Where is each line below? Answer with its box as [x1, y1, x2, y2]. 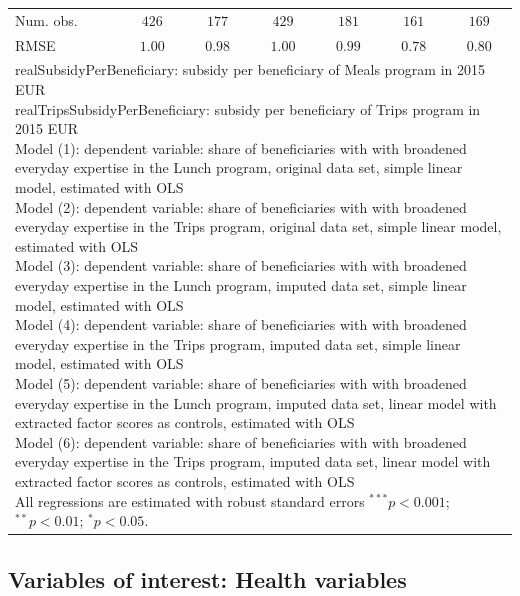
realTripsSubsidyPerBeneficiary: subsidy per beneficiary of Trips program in [15, 98, 481, 119]
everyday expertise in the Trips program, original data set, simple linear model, [15, 216, 502, 237]
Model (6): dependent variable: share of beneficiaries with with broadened [15, 431, 467, 452]
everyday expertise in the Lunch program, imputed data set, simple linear [15, 274, 467, 295]
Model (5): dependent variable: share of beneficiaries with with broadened [15, 372, 467, 393]
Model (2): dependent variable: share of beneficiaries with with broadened [15, 196, 467, 217]
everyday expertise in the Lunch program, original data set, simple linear [15, 157, 463, 178]
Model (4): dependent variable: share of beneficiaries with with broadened [15, 314, 467, 335]
